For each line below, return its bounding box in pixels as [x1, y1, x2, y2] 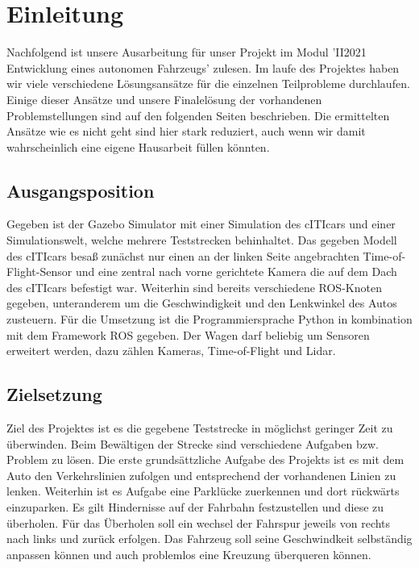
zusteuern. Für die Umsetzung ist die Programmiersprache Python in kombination [6, 311, 413, 328]
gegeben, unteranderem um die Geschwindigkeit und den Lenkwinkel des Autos [6, 294, 397, 311]
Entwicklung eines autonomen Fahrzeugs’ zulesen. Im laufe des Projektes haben [6, 59, 400, 76]
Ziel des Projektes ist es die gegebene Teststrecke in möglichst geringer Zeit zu [6, 420, 393, 436]
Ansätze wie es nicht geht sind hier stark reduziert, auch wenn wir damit [6, 123, 366, 140]
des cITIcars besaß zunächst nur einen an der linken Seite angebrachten [6, 247, 359, 264]
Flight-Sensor [6, 263, 73, 280]
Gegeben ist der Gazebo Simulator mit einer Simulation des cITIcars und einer [6, 215, 396, 232]
